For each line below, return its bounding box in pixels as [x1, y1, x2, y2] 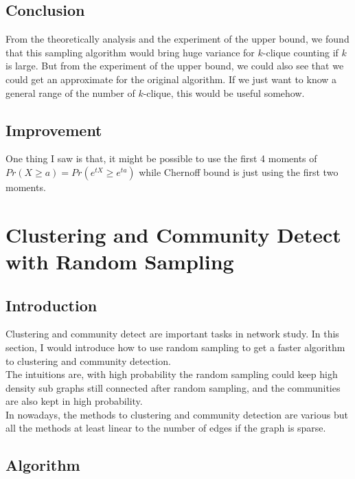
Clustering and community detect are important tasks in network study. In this [5, 326, 339, 341]
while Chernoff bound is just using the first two [139, 164, 339, 179]
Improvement [5, 119, 102, 140]
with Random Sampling [5, 247, 234, 275]
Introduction [5, 294, 98, 315]
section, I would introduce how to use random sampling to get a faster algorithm [5, 339, 345, 354]
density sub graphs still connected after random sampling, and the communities [5, 380, 341, 394]
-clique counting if [262, 45, 339, 59]
